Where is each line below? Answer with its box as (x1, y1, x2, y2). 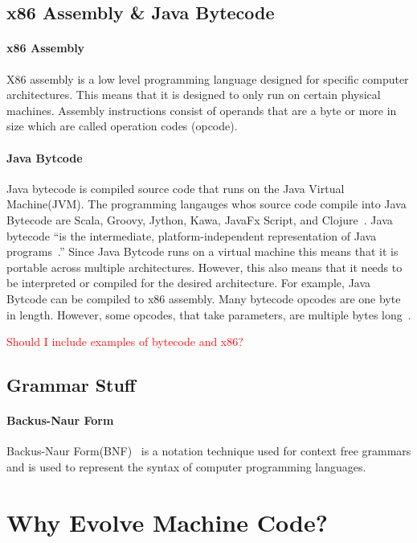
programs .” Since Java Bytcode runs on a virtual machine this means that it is (6, 243, 399, 260)
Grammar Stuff (6, 372, 136, 397)
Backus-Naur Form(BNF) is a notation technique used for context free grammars (6, 442, 411, 459)
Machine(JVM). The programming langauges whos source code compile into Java (6, 195, 407, 212)
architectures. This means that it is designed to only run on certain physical (6, 86, 381, 103)
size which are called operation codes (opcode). (6, 117, 238, 134)
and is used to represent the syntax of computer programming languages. (6, 458, 366, 475)
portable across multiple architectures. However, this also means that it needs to (6, 258, 403, 275)
